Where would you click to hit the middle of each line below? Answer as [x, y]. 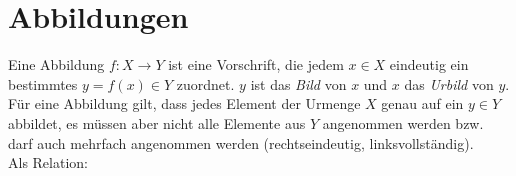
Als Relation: [48, 162]
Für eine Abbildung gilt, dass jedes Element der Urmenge [184, 103]
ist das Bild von [298, 83]
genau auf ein [422, 103]
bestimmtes [43, 83]
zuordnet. [205, 83]
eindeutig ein [429, 64]
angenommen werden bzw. [403, 122]
